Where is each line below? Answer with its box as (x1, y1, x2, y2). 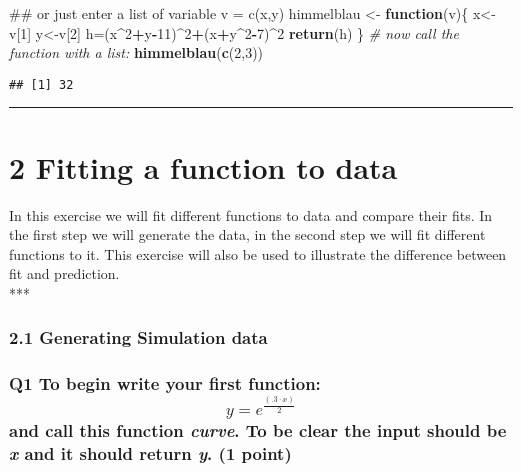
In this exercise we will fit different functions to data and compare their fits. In (9, 204, 493, 225)
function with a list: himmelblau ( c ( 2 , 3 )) (9, 42, 264, 63)
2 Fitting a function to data (9, 146, 398, 187)
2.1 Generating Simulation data (9, 325, 268, 350)
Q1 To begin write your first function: (9, 371, 321, 396)
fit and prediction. (9, 263, 120, 284)
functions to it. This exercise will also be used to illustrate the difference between (9, 243, 507, 264)
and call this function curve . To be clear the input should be (9, 417, 507, 442)
